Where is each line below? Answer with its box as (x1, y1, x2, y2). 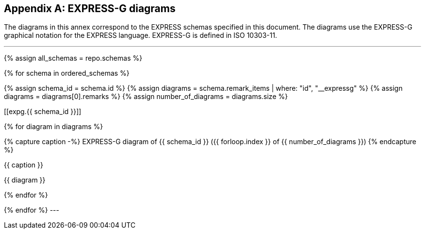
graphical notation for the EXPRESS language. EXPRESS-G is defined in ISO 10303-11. (4, 31, 278, 40)
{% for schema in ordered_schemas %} (4, 69, 130, 78)
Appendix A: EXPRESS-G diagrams (4, 2, 176, 15)
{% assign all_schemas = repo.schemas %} (4, 54, 143, 63)
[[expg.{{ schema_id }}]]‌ (4, 107, 82, 116)
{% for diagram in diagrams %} (4, 122, 103, 131)
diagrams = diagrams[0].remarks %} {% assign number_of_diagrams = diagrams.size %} (4, 92, 288, 101)
